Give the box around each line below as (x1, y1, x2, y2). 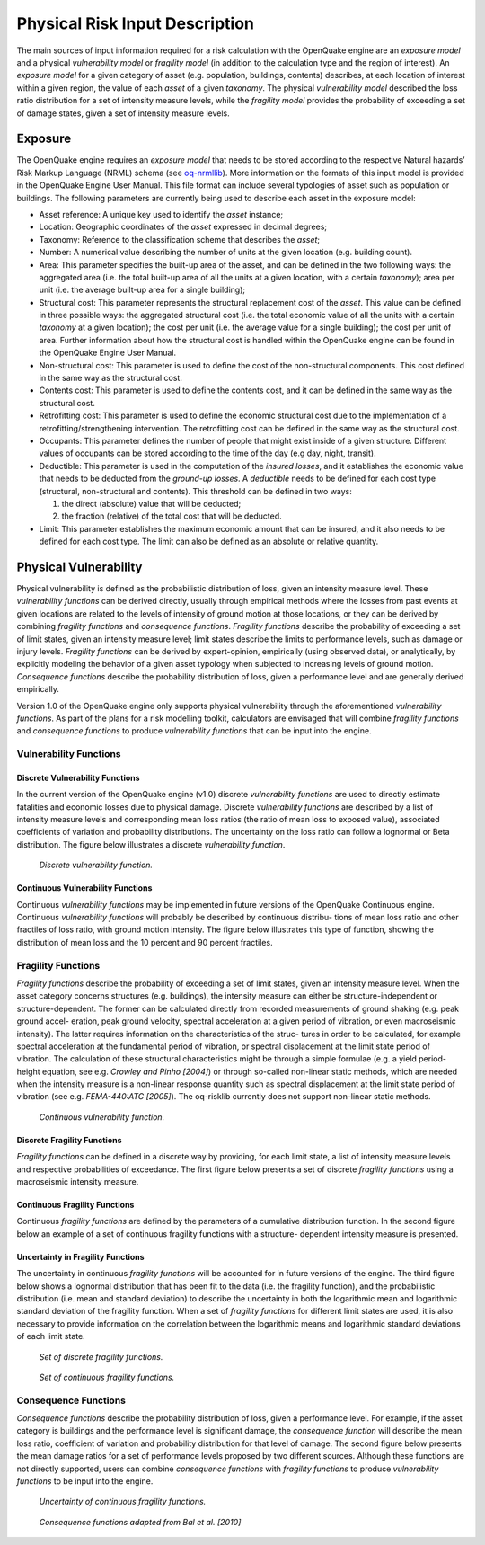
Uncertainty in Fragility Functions (16, 1251, 145, 1262)
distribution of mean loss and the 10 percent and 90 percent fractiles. (16, 937, 273, 947)
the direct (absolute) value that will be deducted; (61, 498, 242, 509)
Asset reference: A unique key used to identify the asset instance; (39, 209, 284, 219)
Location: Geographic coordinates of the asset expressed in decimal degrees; (39, 221, 328, 233)
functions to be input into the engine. (16, 1476, 154, 1487)
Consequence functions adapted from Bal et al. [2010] (39, 1516, 242, 1527)
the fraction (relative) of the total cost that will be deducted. (61, 511, 282, 521)
